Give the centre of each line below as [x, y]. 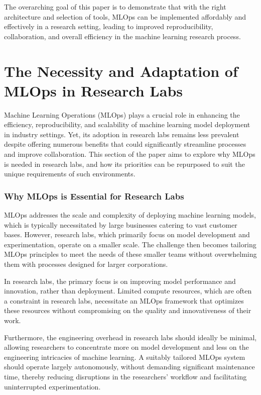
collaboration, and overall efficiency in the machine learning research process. [122, 36]
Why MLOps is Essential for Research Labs [94, 196]
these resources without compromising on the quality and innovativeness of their [128, 310]
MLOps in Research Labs [93, 90]
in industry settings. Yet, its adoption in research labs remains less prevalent [122, 134]
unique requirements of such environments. [70, 174]
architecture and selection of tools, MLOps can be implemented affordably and [125, 16]
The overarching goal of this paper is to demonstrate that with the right [115, 7]
